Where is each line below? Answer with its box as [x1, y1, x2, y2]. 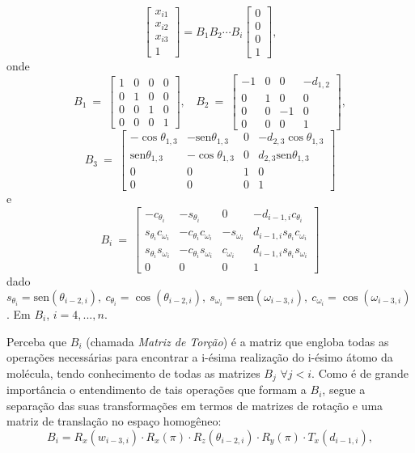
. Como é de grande [311, 364, 409, 381]
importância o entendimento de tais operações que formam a [6, 381, 307, 398]
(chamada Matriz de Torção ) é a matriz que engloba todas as [86, 332, 389, 349]
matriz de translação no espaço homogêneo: [6, 413, 222, 430]
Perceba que [6, 332, 67, 349]
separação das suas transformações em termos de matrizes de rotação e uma [6, 396, 383, 413]
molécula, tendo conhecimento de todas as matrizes [6, 364, 260, 381]
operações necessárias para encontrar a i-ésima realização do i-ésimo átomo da [6, 349, 393, 366]
